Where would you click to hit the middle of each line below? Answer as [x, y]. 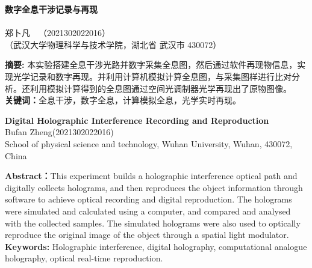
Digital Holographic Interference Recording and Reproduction [137, 120]
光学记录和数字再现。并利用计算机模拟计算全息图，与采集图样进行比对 [152, 76]
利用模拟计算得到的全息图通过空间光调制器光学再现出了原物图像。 [161, 88]
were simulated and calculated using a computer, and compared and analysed [148, 211]
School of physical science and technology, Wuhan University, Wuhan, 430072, [149, 143]
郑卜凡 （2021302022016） [58, 33]
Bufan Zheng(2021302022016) [59, 132]
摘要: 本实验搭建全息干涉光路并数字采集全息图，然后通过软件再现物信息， [151, 65]
